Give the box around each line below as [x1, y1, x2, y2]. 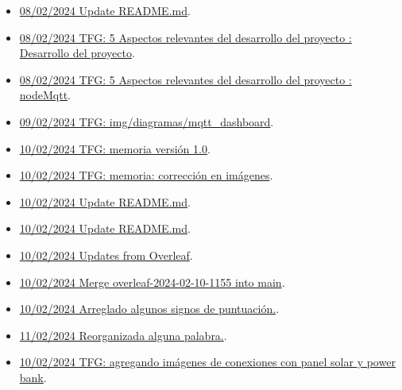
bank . [19, 369, 47, 385]
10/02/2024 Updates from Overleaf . [19, 246, 193, 263]
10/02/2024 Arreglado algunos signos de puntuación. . [19, 300, 280, 317]
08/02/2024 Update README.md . [19, 2, 191, 18]
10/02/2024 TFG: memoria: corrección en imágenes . [19, 167, 273, 183]
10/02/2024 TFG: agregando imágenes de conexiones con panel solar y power [19, 353, 396, 370]
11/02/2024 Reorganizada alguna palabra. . [19, 326, 227, 343]
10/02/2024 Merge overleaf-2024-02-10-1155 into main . [19, 273, 285, 290]
